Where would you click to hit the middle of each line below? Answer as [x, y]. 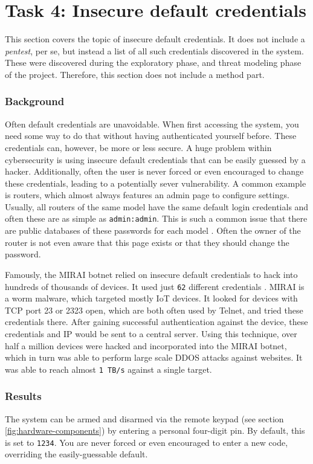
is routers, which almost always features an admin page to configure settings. [147, 195]
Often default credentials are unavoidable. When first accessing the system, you [152, 124]
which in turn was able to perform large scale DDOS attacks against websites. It [154, 357]
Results [23, 396]
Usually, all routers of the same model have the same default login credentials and [157, 206]
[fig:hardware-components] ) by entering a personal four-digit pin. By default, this [155, 430]
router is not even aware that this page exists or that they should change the [147, 242]
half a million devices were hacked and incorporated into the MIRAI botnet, [146, 345]
